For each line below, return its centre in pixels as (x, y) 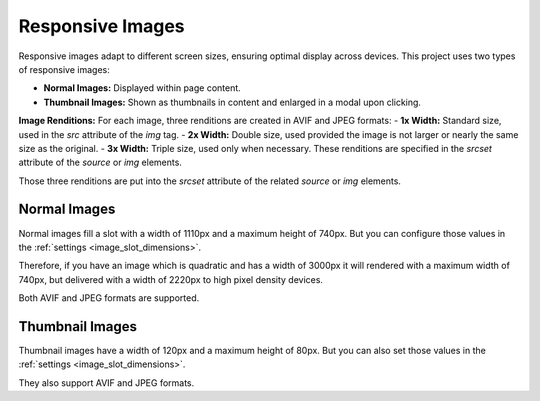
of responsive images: (64, 69)
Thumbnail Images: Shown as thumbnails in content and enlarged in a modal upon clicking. (232, 102)
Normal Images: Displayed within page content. (142, 88)
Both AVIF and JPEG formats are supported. (109, 298)
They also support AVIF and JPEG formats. (106, 382)
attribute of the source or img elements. (100, 162)
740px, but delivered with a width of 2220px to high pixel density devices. (171, 279)
